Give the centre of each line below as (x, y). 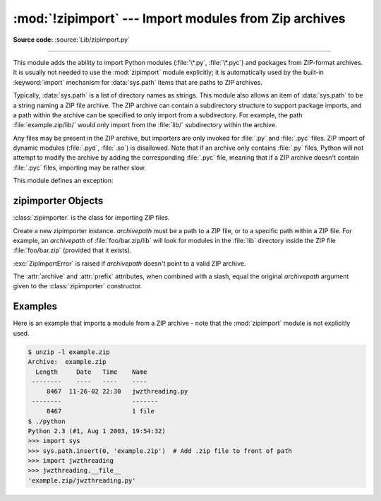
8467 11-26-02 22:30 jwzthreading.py (117, 391)
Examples (35, 306)
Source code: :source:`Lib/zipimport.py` (72, 40)
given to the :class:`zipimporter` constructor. (78, 286)
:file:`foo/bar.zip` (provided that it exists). (72, 250)
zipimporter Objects (58, 201)
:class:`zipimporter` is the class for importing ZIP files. (91, 218)
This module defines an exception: (63, 181)
